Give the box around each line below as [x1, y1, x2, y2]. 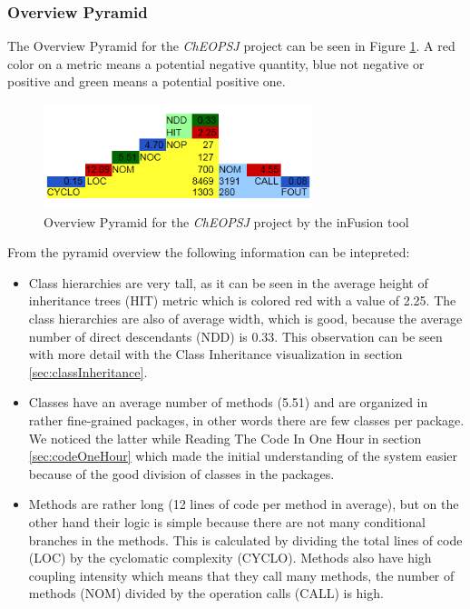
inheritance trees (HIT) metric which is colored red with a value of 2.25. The [28, 291, 456, 310]
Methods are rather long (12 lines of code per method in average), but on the [28, 494, 459, 514]
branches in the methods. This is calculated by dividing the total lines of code [28, 530, 463, 549]
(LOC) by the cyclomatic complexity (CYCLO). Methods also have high [28, 548, 432, 567]
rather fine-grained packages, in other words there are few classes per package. [28, 410, 465, 429]
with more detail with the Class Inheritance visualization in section [28, 344, 403, 364]
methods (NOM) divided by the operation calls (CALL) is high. [28, 584, 384, 603]
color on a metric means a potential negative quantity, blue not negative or [7, 54, 425, 73]
